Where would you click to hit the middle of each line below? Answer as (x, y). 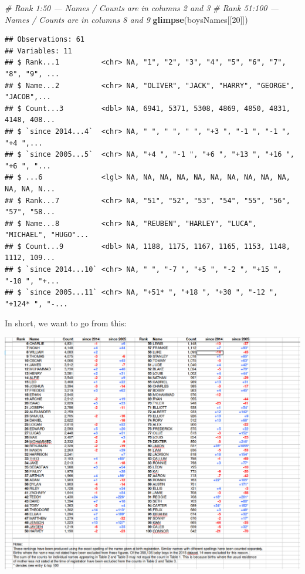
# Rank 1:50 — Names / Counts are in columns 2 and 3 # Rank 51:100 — (142, 8)
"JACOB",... (28, 97)
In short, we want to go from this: (66, 323)
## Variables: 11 (38, 51)
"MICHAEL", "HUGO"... (47, 235)
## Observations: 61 (45, 40)
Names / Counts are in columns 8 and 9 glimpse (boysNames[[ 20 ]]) (126, 19)
